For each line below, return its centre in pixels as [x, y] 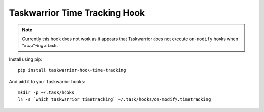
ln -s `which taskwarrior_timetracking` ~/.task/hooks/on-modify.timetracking [114, 100]
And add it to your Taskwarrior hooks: [47, 81]
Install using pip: [26, 59]
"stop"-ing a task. [40, 45]
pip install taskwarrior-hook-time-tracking [72, 70]
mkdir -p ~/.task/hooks [46, 92]
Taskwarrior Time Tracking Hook [77, 13]
